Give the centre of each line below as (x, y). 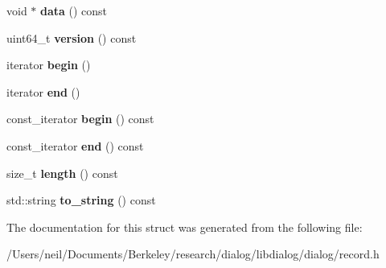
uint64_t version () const (72, 37)
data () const (74, 10)
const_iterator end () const (75, 145)
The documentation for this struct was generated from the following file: (185, 227)
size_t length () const (62, 173)
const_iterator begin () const (80, 119)
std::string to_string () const (81, 200)
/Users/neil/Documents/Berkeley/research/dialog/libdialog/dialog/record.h (193, 254)
